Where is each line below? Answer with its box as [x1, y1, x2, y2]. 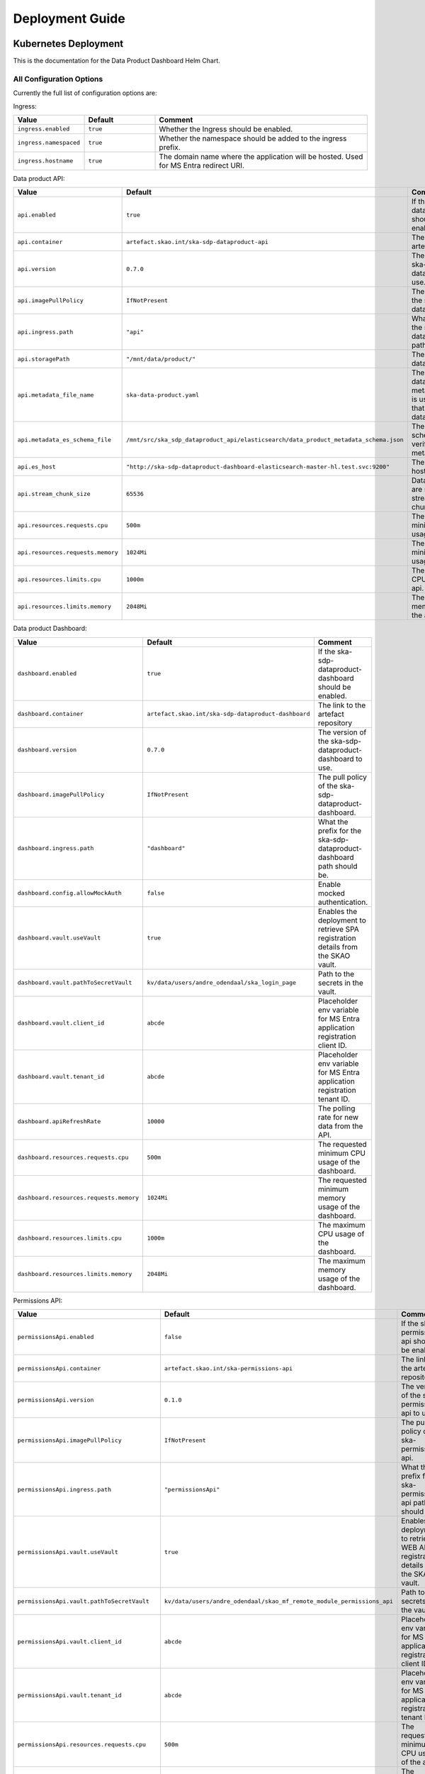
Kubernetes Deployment [13, 38, 124, 50]
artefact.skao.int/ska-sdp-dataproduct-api [126, 238, 269, 246]
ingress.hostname [17, 157, 74, 165]
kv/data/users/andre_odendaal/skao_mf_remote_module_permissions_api [164, 1597, 393, 1605]
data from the [317, 1121, 363, 1131]
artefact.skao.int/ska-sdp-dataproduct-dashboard [147, 710, 310, 718]
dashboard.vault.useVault [17, 934, 101, 942]
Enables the [317, 906, 358, 916]
